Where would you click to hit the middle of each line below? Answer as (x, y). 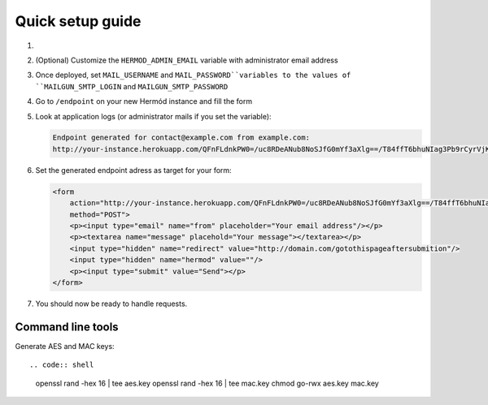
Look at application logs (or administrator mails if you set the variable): (153, 116)
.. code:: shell (62, 365)
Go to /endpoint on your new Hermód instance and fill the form (144, 101)
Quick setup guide (78, 21)
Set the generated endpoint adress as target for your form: (133, 170)
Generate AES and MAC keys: (65, 346)
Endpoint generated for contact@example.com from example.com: (181, 138)
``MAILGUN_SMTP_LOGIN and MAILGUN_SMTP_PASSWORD (132, 86)
